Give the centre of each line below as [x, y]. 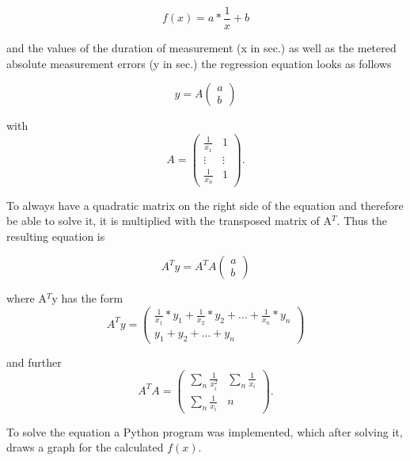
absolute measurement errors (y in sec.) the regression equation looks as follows [199, 63]
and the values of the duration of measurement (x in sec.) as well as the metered [201, 48]
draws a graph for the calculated [85, 447]
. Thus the [362, 221]
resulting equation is [56, 236]
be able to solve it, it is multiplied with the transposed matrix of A [169, 221]
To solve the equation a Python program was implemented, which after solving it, [205, 431]
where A [27, 298]
